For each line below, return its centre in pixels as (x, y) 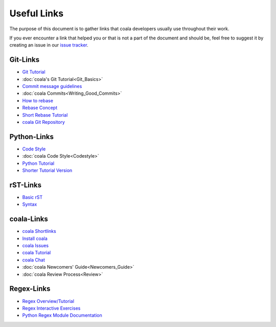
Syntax (30, 204)
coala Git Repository (43, 122)
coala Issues (35, 246)
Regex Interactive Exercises (51, 308)
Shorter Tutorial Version (47, 170)
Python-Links (31, 136)
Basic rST (32, 197)
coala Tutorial (37, 253)
